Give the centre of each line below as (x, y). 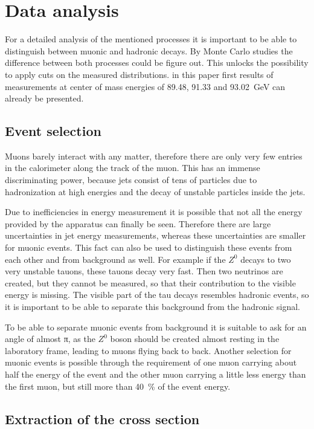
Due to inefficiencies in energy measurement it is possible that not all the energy (154, 212)
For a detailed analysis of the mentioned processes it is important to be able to (151, 39)
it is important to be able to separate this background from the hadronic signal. (152, 307)
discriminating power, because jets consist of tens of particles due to (131, 180)
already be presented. (44, 98)
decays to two (266, 259)
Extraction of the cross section (102, 418)
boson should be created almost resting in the (195, 339)
